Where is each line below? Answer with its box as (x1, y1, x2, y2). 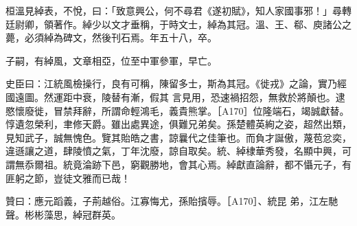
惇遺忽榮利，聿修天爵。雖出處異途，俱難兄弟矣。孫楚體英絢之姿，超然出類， (5, 117, 352, 131)
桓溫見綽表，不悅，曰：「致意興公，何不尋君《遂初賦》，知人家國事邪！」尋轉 (5, 3, 352, 17)
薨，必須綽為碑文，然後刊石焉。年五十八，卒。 (5, 30, 217, 45)
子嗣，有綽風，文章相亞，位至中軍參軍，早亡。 (5, 53, 217, 67)
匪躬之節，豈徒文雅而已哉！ (5, 170, 130, 185)
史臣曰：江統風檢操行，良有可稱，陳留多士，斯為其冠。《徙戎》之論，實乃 (5, 76, 337, 91)
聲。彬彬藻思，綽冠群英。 (5, 207, 121, 221)
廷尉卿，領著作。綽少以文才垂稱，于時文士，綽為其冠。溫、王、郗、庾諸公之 (5, 16, 352, 31)
